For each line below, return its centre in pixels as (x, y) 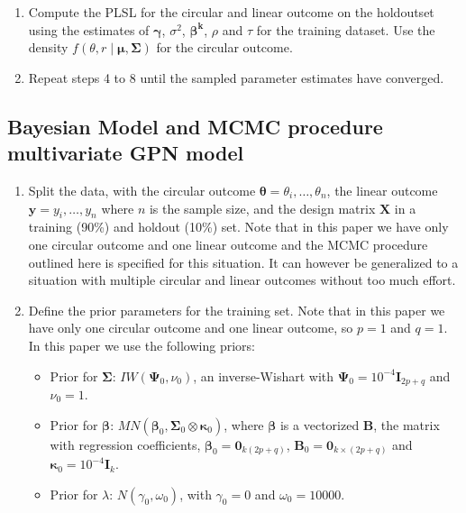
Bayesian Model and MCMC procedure (195, 126)
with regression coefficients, (125, 444)
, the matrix (407, 424)
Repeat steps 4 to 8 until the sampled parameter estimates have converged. (236, 77)
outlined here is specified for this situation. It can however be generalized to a (243, 262)
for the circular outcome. (224, 47)
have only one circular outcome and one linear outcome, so (191, 328)
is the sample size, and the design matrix (262, 208)
